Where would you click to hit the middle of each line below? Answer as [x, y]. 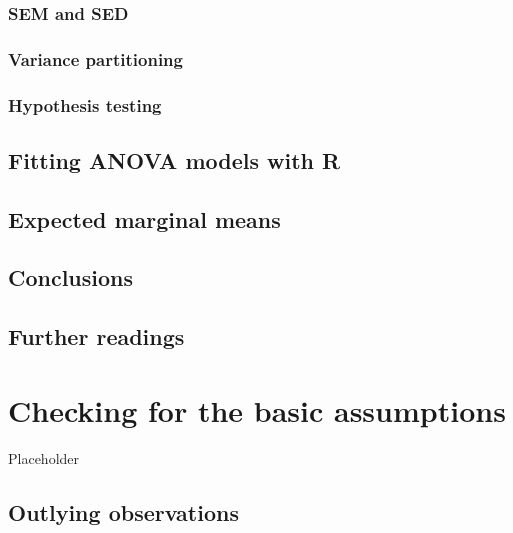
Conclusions [71, 277]
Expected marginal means [144, 218]
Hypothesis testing [85, 104]
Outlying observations [123, 511]
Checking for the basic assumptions [257, 409]
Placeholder [44, 457]
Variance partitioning [95, 58]
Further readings [96, 336]
